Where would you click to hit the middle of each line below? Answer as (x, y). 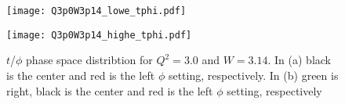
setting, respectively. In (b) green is (253, 75)
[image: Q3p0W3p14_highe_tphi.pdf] (99, 35)
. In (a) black (299, 60)
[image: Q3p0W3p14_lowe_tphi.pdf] (96, 11)
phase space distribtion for (89, 60)
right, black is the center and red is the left (110, 90)
